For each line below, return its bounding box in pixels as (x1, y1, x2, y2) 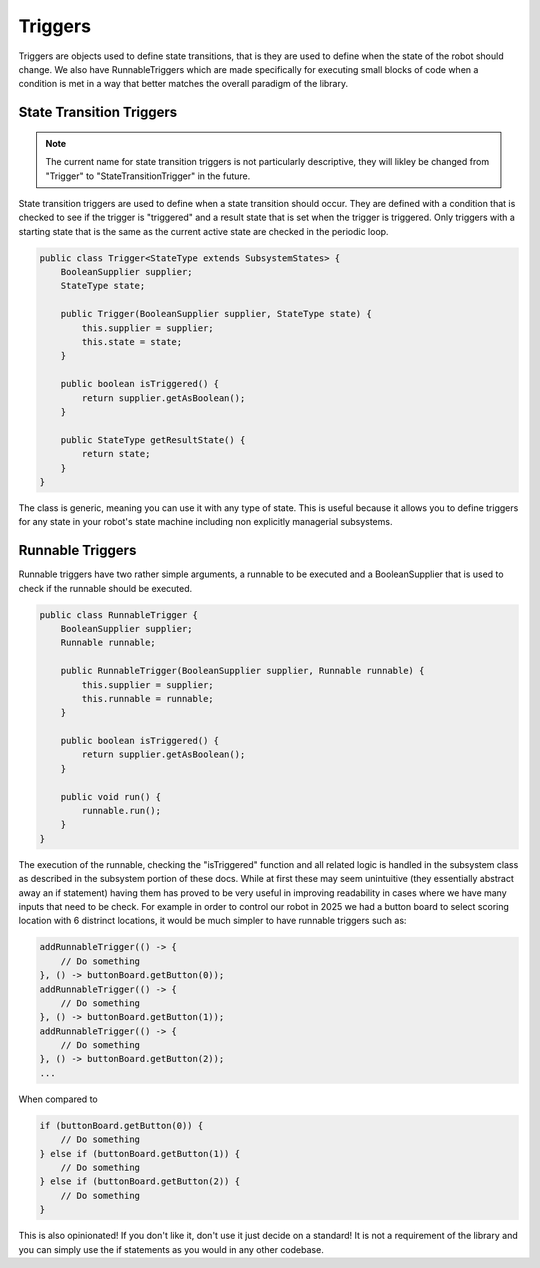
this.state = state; (81, 336, 183, 348)
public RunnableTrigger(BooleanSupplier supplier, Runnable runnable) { (60, 665, 425, 677)
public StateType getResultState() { (60, 434, 246, 445)
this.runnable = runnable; (81, 693, 214, 704)
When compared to (18, 1093, 99, 1105)
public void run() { (60, 791, 162, 802)
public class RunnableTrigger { (39, 609, 199, 620)
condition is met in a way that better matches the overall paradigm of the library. (18, 78, 349, 90)
